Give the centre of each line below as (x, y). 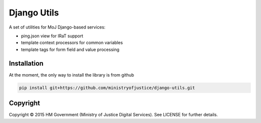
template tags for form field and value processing (70, 49)
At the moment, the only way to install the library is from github (72, 75)
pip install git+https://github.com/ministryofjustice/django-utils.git (107, 88)
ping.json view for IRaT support (52, 36)
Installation (26, 63)
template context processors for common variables (72, 43)
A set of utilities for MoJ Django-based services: (57, 27)
